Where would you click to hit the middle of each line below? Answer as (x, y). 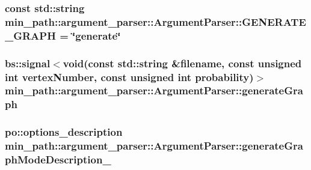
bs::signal (28, 63)
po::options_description (64, 132)
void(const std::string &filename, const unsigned (182, 63)
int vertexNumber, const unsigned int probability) (129, 77)
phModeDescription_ (58, 159)
